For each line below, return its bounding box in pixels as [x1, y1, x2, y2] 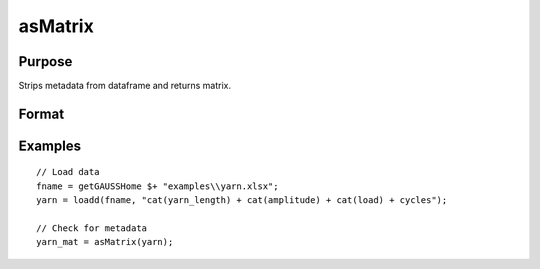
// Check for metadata [36, 223, 148, 234]
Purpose [18, 53, 73, 70]
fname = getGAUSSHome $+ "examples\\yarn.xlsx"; [36, 180, 279, 192]
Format [18, 105, 65, 122]
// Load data [36, 166, 100, 178]
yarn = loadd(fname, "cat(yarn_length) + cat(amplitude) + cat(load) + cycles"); [36, 195, 448, 206]
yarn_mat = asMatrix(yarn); [36, 236, 174, 248]
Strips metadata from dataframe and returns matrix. [18, 80, 232, 92]
